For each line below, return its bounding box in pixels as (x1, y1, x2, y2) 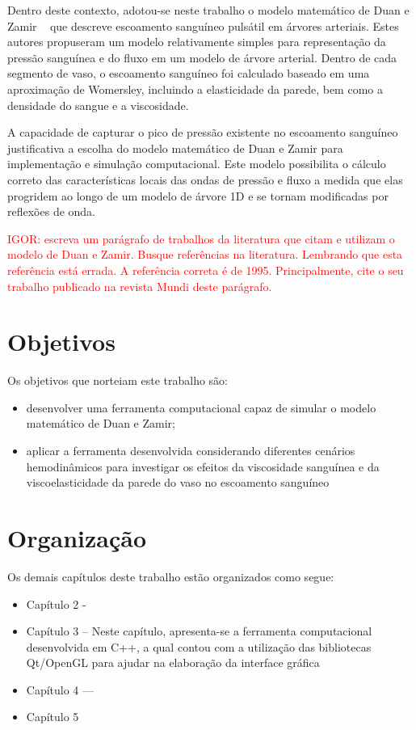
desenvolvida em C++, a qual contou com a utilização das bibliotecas (26, 638, 372, 655)
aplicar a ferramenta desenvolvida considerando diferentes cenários (26, 442, 355, 458)
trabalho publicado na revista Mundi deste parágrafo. (7, 277, 272, 294)
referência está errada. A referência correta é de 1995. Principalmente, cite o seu (7, 261, 404, 278)
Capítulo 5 (26, 708, 79, 725)
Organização (7, 521, 147, 554)
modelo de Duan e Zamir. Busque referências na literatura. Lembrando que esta (7, 246, 403, 263)
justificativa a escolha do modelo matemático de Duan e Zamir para (7, 139, 343, 156)
